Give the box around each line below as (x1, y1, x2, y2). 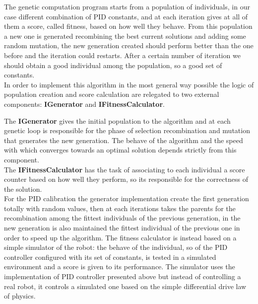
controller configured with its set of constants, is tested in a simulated (4, 251, 216, 262)
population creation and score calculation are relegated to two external (4, 89, 219, 99)
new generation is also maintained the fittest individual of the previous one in (4, 223, 240, 233)
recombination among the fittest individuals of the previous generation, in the (4, 213, 241, 223)
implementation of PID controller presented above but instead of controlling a (4, 271, 241, 282)
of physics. (4, 291, 36, 301)
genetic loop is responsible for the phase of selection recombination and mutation (4, 125, 250, 136)
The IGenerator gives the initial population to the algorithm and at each (4, 115, 231, 126)
